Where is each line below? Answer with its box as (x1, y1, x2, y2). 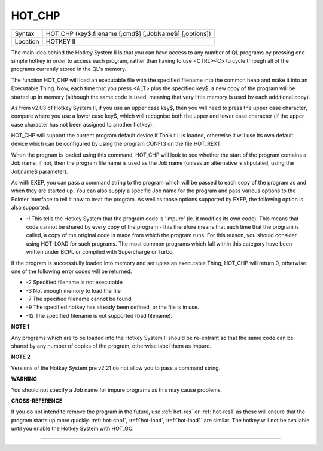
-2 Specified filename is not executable (26, 278, 123, 286)
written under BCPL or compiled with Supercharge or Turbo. (26, 248, 175, 256)
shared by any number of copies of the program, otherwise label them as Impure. (11, 342, 212, 349)
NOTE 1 (11, 323, 30, 330)
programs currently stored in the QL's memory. (11, 66, 127, 73)
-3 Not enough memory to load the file (26, 287, 121, 294)
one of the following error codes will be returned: (11, 268, 132, 275)
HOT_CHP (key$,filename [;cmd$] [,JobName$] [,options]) (45, 29, 212, 38)
